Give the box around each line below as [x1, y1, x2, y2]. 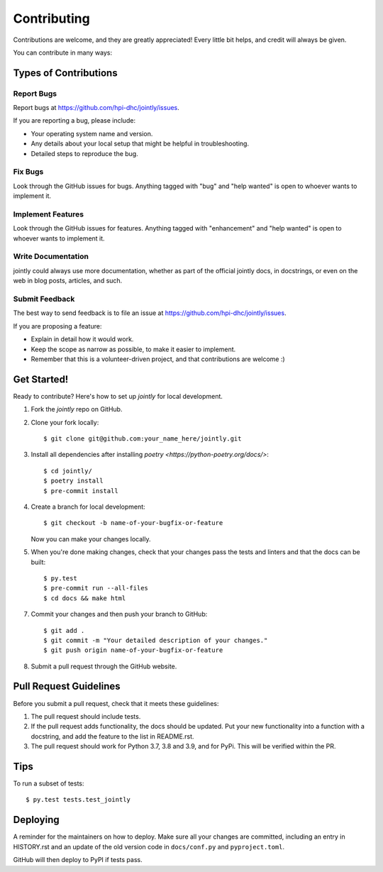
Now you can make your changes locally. [30, 534, 151, 543]
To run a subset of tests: [13, 779, 84, 788]
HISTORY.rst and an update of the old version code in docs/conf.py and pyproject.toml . [13, 842, 285, 851]
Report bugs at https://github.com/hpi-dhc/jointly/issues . [13, 104, 180, 112]
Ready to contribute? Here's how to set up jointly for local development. [13, 392, 223, 400]
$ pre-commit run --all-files [43, 584, 149, 592]
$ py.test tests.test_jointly [26, 795, 131, 804]
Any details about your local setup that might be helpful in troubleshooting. [30, 139, 250, 148]
